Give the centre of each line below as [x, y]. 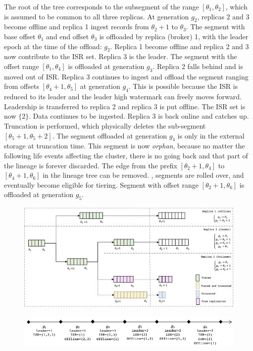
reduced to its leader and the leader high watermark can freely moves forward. [123, 97]
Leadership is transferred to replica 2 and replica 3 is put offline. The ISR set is [125, 106]
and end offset [68, 36]
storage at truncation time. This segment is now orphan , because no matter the [125, 146]
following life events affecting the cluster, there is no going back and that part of [126, 155]
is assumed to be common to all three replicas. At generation [97, 16]
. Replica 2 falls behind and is [198, 66]
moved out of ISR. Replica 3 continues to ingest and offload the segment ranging [126, 76]
